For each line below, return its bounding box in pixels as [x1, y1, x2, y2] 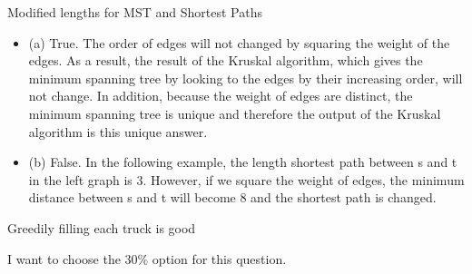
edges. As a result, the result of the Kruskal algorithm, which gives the [28, 51, 423, 70]
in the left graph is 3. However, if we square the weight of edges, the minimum [28, 170, 465, 189]
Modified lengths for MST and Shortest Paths [7, 3, 262, 21]
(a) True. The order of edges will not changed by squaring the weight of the [28, 33, 450, 52]
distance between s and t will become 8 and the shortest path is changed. [28, 188, 437, 207]
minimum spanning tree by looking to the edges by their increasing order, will [28, 68, 463, 87]
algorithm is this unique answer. [28, 122, 208, 141]
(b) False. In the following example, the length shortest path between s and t [28, 152, 457, 171]
